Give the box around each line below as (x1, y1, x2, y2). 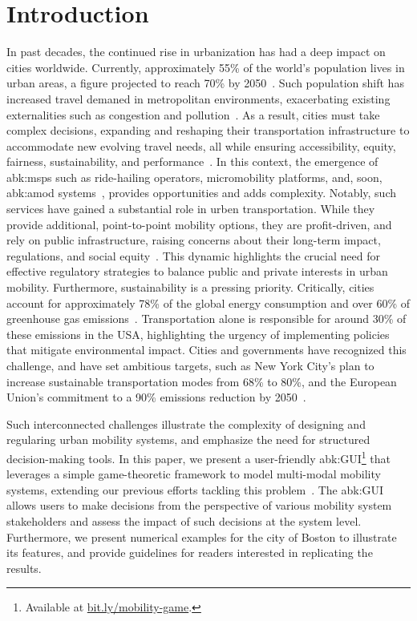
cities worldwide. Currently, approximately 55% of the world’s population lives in (6, 58, 405, 75)
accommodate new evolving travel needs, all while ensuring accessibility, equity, (6, 137, 396, 154)
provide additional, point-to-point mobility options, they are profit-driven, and (6, 216, 392, 232)
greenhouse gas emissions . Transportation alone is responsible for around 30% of (6, 310, 407, 327)
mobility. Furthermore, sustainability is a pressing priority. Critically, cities (6, 279, 374, 296)
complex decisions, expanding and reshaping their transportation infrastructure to (6, 122, 410, 139)
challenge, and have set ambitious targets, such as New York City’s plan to (6, 357, 374, 373)
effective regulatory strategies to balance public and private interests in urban (6, 263, 388, 280)
